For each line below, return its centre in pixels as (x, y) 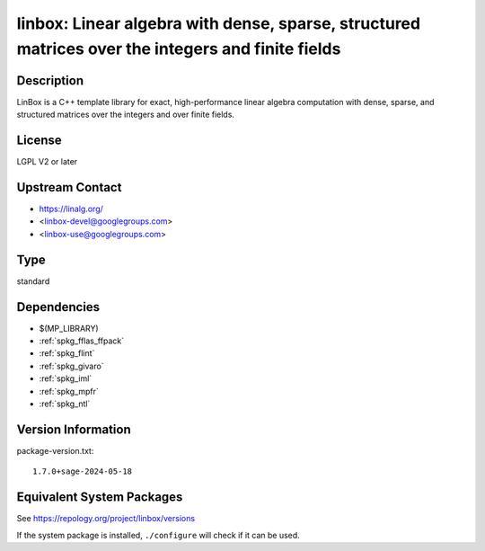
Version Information (74, 429)
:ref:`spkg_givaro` (71, 366)
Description (50, 80)
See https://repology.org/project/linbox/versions (106, 519)
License (39, 141)
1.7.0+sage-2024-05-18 (83, 471)
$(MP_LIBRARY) (69, 328)
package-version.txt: (55, 450)
